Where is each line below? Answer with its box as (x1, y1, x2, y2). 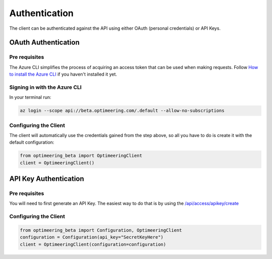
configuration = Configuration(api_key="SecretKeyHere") (20, 234, 164, 240)
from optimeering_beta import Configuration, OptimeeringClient (20, 227, 182, 233)
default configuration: (9, 139, 54, 146)
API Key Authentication (9, 174, 84, 183)
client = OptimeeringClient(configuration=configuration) (20, 241, 166, 247)
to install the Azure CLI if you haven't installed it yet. (9, 71, 117, 78)
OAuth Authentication (9, 38, 80, 47)
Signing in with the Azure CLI (9, 84, 82, 91)
